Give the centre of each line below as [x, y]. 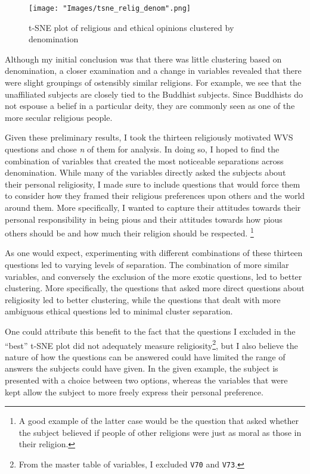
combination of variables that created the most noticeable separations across [144, 160]
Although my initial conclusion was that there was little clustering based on [143, 59]
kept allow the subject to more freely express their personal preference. [134, 392]
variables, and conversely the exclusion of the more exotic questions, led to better [154, 276]
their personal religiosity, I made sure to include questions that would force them [153, 184]
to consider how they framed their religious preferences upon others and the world [155, 196]
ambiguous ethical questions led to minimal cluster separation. [119, 311]
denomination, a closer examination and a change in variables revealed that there [153, 71]
